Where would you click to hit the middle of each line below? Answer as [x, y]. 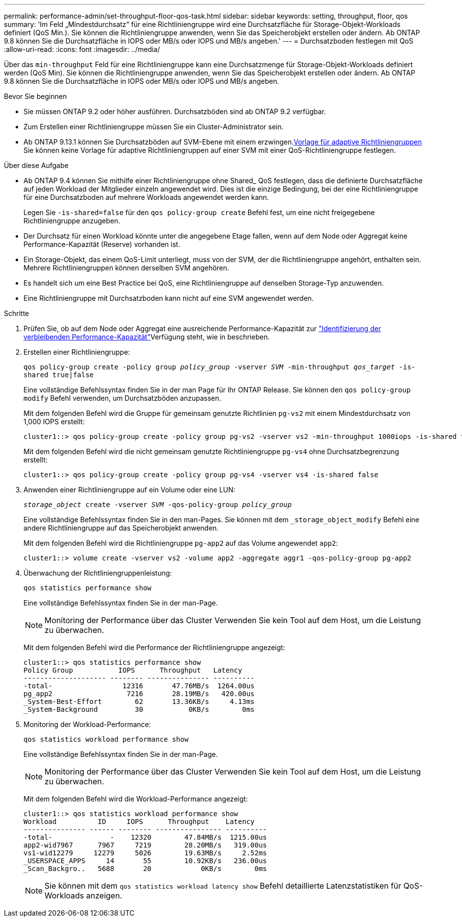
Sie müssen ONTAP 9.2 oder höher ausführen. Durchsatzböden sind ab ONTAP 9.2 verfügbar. [175, 111]
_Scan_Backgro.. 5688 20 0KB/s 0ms [145, 869]
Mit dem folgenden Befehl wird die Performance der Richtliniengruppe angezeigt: [154, 647]
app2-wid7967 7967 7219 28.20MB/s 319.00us [145, 845]
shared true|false [59, 375]
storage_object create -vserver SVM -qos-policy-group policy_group [158, 505]
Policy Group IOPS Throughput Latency [133, 670]
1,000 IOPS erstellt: [54, 422]
